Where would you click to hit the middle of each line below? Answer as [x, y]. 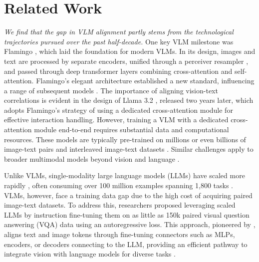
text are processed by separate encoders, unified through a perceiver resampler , [126, 61]
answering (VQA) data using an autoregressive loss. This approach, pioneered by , [130, 224]
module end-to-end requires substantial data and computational [131, 130]
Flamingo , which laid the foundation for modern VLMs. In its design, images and [130, 51]
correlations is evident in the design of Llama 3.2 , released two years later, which [129, 100]
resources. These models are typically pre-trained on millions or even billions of [125, 139]
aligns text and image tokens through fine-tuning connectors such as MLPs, [120, 234]
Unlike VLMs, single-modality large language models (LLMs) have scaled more [125, 175]
